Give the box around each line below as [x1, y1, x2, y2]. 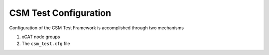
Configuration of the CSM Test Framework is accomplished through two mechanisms [9, 25, 184, 31]
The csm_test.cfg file [21, 41, 70, 47]
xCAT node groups [21, 34, 60, 40]
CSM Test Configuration [9, 7, 112, 18]
